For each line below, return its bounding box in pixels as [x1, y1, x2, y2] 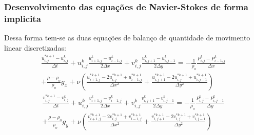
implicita [4, 12, 41, 25]
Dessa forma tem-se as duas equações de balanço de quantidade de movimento [4, 32, 250, 43]
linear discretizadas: [4, 42, 66, 53]
